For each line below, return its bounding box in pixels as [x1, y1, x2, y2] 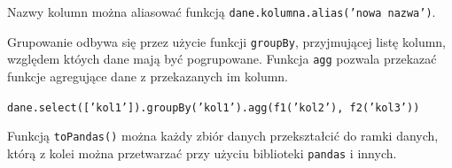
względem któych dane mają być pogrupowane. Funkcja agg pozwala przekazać [7, 50, 437, 68]
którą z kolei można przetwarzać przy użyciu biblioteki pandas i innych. [7, 143, 397, 162]
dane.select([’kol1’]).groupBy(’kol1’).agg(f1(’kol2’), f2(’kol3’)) [7, 101, 420, 114]
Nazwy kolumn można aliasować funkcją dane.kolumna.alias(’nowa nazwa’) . [7, 3, 436, 20]
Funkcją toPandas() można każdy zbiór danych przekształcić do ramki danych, [7, 126, 439, 145]
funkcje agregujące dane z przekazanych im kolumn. [7, 66, 289, 85]
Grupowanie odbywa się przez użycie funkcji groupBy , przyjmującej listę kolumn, [7, 32, 447, 50]
